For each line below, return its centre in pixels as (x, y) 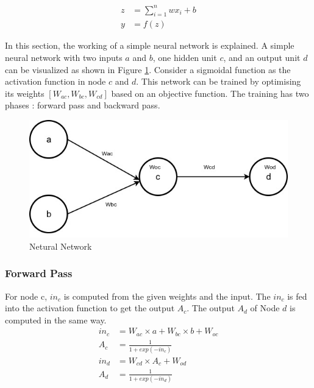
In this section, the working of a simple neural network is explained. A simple (150, 45)
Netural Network (61, 246)
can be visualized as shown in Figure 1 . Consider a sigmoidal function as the (148, 69)
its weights (25, 93)
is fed (297, 296)
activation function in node (55, 81)
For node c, (26, 296)
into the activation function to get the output (90, 308)
